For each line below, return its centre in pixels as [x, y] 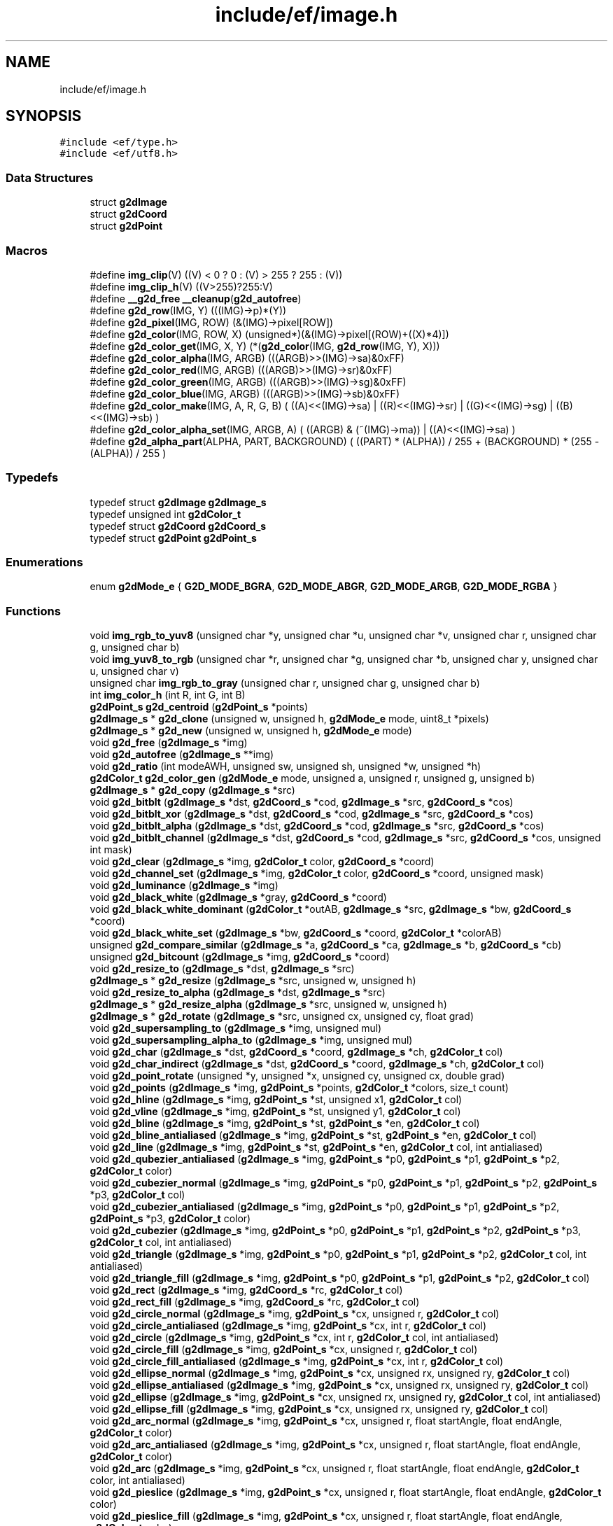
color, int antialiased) [138, 1480]
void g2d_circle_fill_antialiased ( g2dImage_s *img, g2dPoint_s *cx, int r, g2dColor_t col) [297, 1361]
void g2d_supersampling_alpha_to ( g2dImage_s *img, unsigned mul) [251, 1040]
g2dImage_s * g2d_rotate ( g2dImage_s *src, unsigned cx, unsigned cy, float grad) [282, 1016]
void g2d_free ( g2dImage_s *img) [169, 743]
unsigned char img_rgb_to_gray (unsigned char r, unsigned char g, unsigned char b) [285, 683]
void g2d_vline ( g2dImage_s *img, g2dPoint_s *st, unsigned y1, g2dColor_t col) [275, 1112]
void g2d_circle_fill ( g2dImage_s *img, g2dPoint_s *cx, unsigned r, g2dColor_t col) [284, 1350]
